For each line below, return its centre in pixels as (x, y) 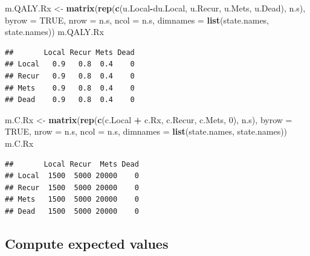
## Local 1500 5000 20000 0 (72, 176)
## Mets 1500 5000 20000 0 (72, 200)
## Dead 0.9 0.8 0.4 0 (70, 100)
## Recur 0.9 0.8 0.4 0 (70, 76)
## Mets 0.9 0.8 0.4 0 (70, 88)
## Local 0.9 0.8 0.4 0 (70, 64)
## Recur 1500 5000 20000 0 (72, 187)
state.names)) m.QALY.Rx (54, 32)
